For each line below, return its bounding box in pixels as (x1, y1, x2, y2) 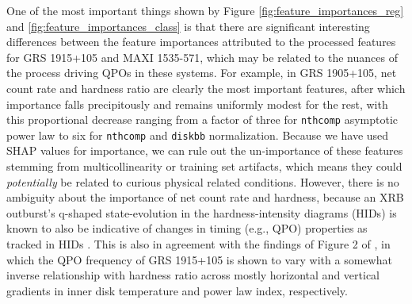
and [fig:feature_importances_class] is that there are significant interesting (6, 17, 370, 34)
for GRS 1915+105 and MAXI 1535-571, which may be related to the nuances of (6, 48, 398, 65)
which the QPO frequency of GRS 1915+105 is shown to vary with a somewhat (6, 251, 392, 267)
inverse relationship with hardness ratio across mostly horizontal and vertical (6, 267, 380, 283)
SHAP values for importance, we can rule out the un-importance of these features (6, 142, 403, 159)
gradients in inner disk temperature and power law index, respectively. (6, 282, 348, 298)
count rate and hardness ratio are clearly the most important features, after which (6, 79, 406, 96)
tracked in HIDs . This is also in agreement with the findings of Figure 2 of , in (6, 236, 391, 252)
